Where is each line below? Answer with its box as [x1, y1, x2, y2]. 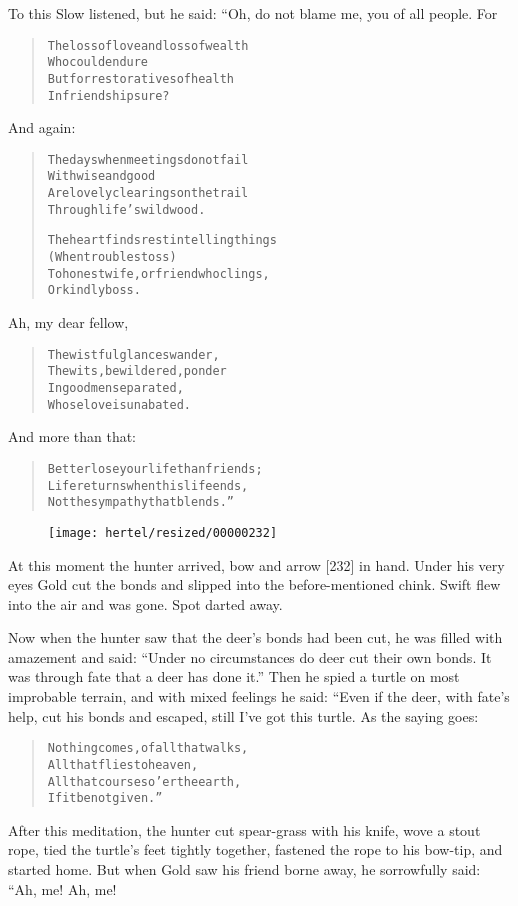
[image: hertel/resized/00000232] [48, 525, 278, 540]
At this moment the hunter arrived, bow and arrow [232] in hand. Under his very [8, 554, 505, 575]
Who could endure [47, 55, 149, 70]
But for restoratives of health [47, 71, 234, 86]
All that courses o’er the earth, [47, 774, 242, 789]
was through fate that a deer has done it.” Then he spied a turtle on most [8, 666, 460, 687]
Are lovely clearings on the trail [47, 186, 249, 201]
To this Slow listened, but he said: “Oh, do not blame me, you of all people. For [8, 3, 498, 23]
